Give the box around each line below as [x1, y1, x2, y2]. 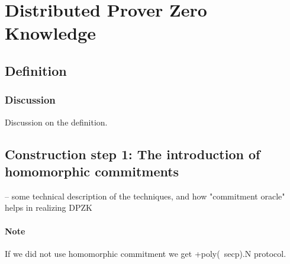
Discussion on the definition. [5, 115, 108, 128]
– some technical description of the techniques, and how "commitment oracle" [5, 189, 285, 202]
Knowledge [5, 21, 96, 45]
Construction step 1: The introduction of [5, 144, 260, 163]
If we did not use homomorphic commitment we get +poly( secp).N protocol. [5, 247, 286, 259]
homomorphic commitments [5, 162, 179, 180]
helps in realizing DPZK [5, 201, 92, 214]
